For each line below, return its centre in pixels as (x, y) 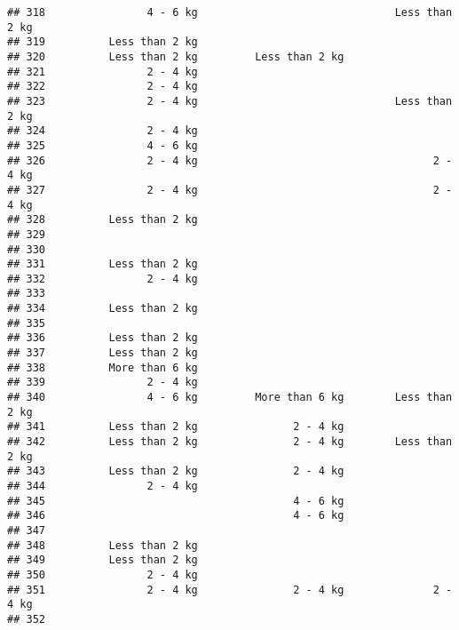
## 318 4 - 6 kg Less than (230, 12)
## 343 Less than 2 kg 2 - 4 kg (176, 471)
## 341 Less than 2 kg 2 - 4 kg (176, 427)
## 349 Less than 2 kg (103, 560)
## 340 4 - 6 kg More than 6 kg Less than (230, 398)
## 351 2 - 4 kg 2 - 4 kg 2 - (230, 590)
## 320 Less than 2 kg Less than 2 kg (176, 56)
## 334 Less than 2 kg (103, 309)
